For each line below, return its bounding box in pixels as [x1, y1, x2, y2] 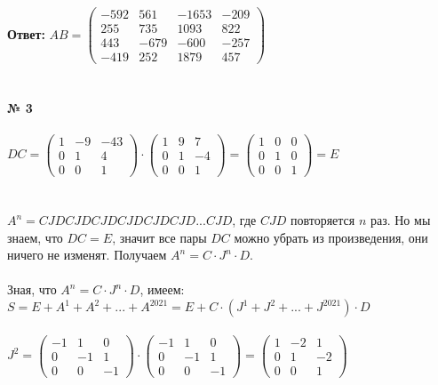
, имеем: [139, 280, 185, 299]
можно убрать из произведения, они [234, 228, 428, 246]
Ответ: [7, 24, 45, 43]
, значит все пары [112, 228, 207, 246]
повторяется [290, 211, 355, 229]
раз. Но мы [370, 211, 431, 229]
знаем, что [7, 228, 63, 246]
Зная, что [7, 280, 57, 299]
